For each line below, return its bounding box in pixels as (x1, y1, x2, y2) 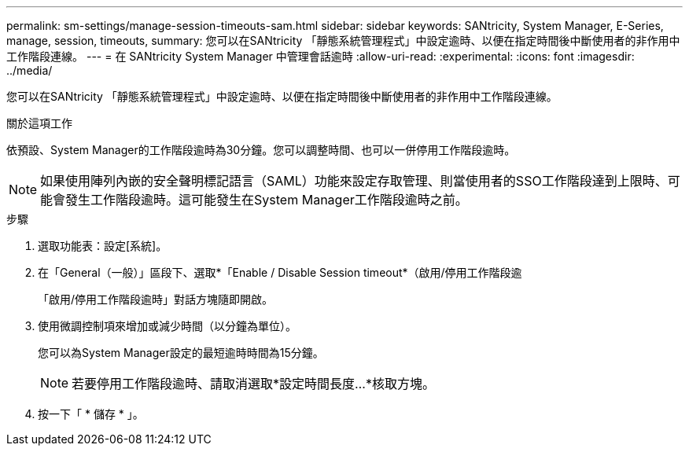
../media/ (6, 64, 53, 77)
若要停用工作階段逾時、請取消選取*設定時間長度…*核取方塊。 (72, 376, 435, 391)
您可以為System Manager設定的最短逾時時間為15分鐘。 (38, 346, 324, 359)
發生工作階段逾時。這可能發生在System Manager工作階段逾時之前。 (65, 192, 468, 208)
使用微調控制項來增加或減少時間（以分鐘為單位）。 (38, 319, 297, 333)
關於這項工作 (6, 116, 72, 130)
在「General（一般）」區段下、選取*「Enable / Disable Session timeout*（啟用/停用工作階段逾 (38, 266, 522, 279)
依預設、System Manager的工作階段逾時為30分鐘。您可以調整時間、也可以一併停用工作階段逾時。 (6, 143, 516, 156)
